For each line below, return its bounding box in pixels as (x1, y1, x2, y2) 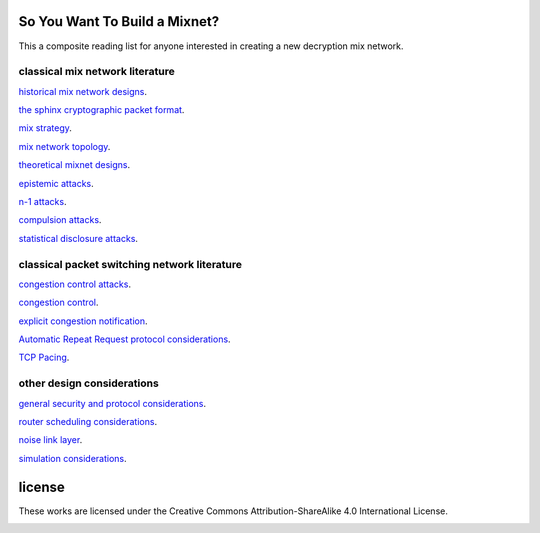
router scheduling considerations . (18, 416, 158, 428)
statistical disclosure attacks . (18, 232, 139, 244)
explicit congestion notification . (18, 315, 149, 327)
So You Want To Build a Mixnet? (18, 13, 220, 30)
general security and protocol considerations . (18, 397, 207, 409)
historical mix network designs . (18, 85, 147, 97)
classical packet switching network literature (18, 257, 243, 271)
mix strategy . (18, 122, 72, 134)
